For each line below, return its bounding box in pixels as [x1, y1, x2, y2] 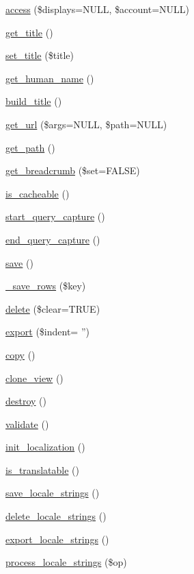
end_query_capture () [5, 232, 100, 246]
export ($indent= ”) [5, 324, 89, 339]
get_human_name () [5, 71, 94, 85]
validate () [5, 416, 49, 431]
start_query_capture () [5, 209, 105, 224]
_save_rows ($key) [5, 278, 86, 293]
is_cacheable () [5, 186, 70, 200]
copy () [5, 347, 36, 361]
